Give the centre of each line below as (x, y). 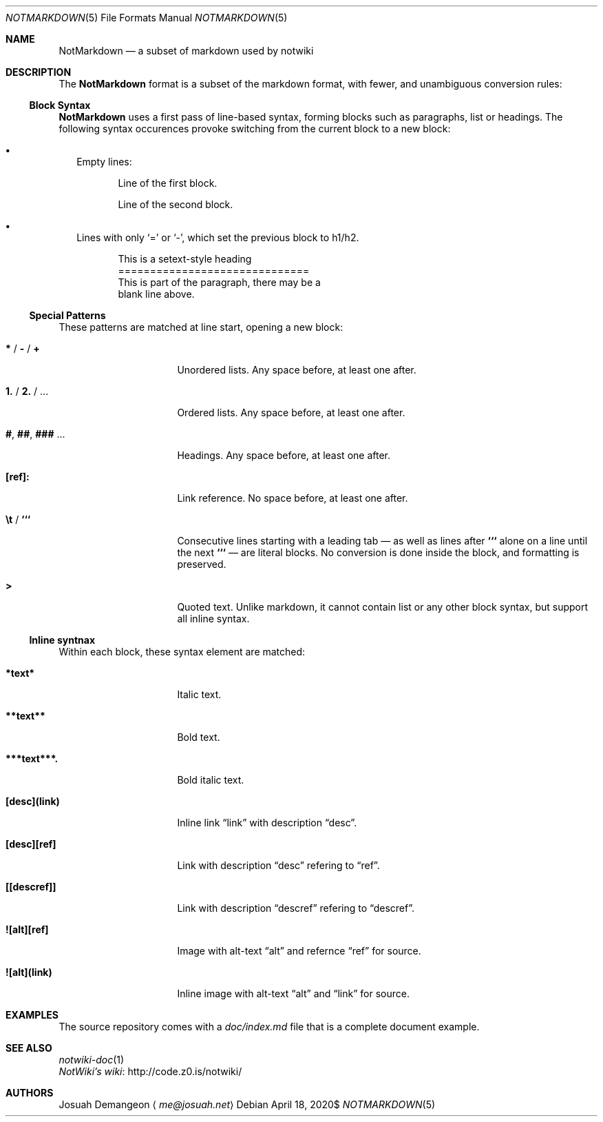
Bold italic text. (211, 780)
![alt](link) (29, 972)
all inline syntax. (213, 619)
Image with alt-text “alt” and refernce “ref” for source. (299, 951)
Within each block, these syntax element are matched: (182, 652)
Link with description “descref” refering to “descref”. (296, 908)
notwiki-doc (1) (92, 1060)
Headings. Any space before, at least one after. (284, 455)
